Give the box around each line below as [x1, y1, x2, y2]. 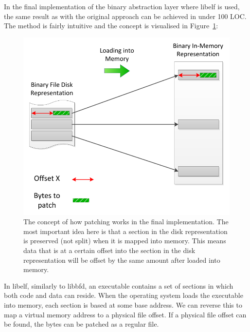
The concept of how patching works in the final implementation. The [23, 216, 229, 227]
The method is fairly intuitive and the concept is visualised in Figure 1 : [4, 20, 218, 31]
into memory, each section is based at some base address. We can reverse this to [4, 300, 242, 310]
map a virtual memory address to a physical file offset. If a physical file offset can [4, 309, 247, 319]
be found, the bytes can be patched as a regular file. [4, 319, 159, 329]
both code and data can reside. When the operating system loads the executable [4, 290, 243, 300]
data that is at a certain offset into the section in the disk [23, 245, 196, 255]
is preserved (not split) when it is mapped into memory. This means [23, 235, 226, 246]
